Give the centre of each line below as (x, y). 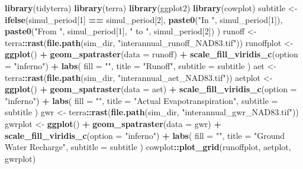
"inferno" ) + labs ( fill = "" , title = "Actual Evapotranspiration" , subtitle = (141, 100)
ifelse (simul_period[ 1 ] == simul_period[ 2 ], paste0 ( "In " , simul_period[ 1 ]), (144, 19)
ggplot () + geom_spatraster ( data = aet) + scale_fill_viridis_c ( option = (151, 89)
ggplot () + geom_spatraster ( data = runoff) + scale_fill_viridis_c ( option (151, 54)
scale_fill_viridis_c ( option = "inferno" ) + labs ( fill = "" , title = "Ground (145, 135)
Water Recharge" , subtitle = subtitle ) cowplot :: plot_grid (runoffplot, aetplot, (148, 147)
